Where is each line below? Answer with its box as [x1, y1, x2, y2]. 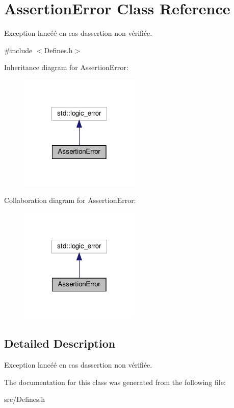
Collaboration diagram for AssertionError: [4, 195, 136, 206]
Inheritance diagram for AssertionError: [4, 62, 128, 73]
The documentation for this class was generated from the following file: [4, 376, 226, 387]
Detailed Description [4, 335, 116, 351]
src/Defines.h [4, 394, 45, 404]
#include [4, 44, 33, 55]
